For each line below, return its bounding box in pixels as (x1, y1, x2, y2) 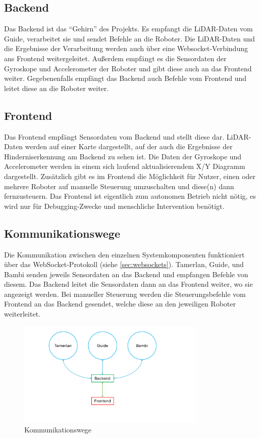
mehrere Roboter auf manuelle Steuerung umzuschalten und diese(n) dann (4, 181, 234, 191)
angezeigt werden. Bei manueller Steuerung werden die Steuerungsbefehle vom (4, 288, 246, 299)
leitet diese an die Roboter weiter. (4, 82, 109, 93)
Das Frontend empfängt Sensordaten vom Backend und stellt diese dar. (4, 131, 225, 142)
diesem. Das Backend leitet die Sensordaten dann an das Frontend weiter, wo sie (4, 279, 253, 289)
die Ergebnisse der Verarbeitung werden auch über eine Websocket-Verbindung (4, 43, 248, 54)
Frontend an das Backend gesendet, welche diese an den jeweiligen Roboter (4, 298, 236, 309)
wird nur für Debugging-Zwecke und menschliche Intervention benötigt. (4, 200, 225, 211)
